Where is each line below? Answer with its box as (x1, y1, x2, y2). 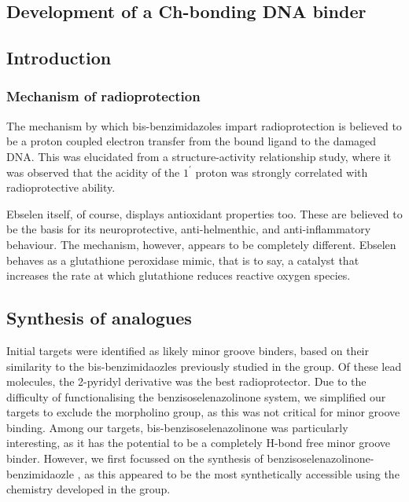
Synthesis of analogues (6, 306, 192, 330)
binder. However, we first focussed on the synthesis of (6, 450, 263, 467)
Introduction (6, 46, 112, 70)
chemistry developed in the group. (6, 481, 171, 497)
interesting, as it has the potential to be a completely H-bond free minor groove (6, 434, 391, 451)
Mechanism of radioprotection (6, 86, 201, 106)
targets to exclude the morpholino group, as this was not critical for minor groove (6, 404, 400, 420)
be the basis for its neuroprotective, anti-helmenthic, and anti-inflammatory (6, 221, 371, 237)
